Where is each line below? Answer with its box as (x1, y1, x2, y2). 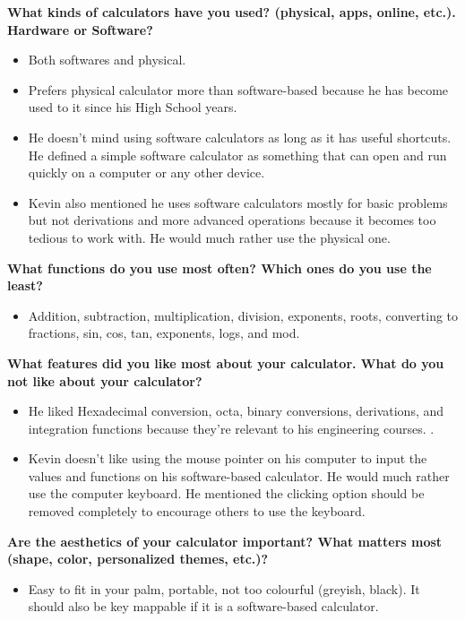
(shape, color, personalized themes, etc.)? (7, 549, 269, 568)
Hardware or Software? (7, 20, 153, 39)
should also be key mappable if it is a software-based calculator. (28, 597, 379, 616)
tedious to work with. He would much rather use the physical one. (28, 228, 391, 246)
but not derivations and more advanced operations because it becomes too (28, 211, 436, 229)
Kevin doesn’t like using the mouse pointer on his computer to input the (28, 449, 427, 468)
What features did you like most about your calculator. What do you (7, 353, 444, 372)
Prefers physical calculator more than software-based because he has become (28, 80, 449, 99)
